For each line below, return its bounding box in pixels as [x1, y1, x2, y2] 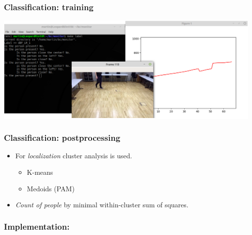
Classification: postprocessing [4, 132, 121, 144]
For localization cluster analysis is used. [15, 151, 132, 161]
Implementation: [4, 220, 70, 232]
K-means [27, 167, 53, 177]
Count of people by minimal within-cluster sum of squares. [15, 200, 189, 210]
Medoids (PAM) [27, 183, 75, 193]
